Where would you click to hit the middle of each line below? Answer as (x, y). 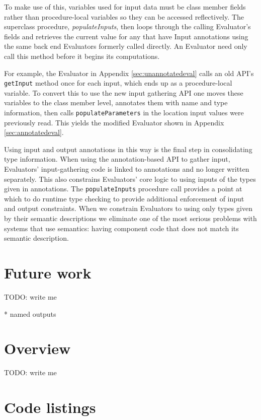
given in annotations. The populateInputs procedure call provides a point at (123, 189)
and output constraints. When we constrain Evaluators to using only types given (128, 208)
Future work (48, 273)
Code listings (50, 407)
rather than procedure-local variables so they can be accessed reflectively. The (124, 16)
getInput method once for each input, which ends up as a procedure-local (118, 83)
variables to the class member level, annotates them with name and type (116, 102)
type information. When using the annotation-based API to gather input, (117, 159)
